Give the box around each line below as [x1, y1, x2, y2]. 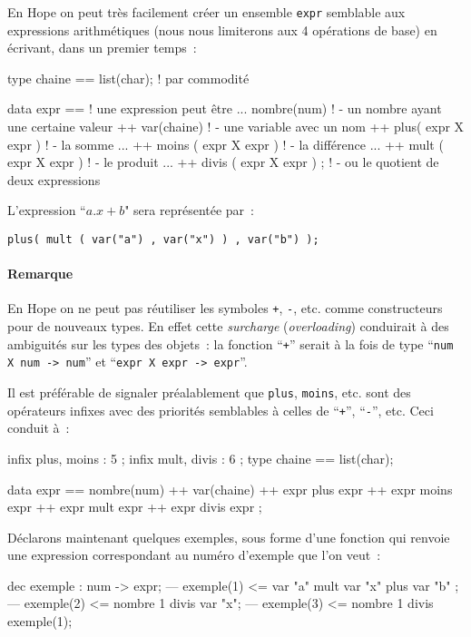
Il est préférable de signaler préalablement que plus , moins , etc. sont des [7, 383, 411, 402]
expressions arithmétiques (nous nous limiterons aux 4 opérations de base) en [7, 20, 437, 39]
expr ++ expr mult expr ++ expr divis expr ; [7, 497, 262, 516]
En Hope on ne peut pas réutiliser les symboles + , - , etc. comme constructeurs [7, 299, 443, 318]
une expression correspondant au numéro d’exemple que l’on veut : [7, 545, 381, 564]
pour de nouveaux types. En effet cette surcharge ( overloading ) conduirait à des [7, 317, 449, 336]
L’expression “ [7, 201, 86, 220]
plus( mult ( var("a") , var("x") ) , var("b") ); [7, 233, 319, 246]
